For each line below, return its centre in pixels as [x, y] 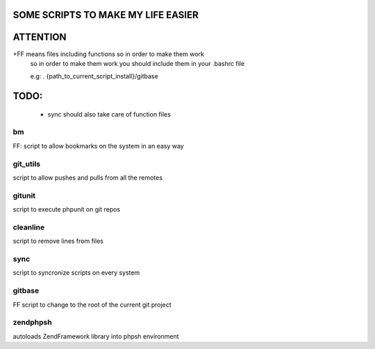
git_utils [27, 164]
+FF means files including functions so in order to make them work [109, 54]
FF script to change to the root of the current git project [92, 305]
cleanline [29, 227]
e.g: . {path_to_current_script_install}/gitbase [94, 76]
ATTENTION [40, 37]
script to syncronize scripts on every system [76, 273]
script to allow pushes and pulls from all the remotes [88, 178]
